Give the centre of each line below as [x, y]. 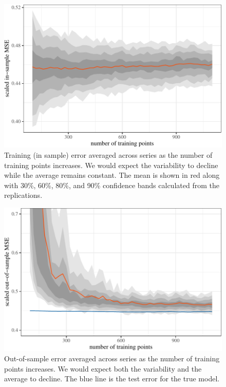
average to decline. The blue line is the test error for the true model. [112, 379]
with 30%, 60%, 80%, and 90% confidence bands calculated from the [112, 185]
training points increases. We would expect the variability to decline [111, 165]
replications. [23, 195]
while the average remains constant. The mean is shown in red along [112, 175]
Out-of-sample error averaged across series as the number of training [112, 358]
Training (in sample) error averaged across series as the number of [108, 155]
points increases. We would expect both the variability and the [103, 368]
